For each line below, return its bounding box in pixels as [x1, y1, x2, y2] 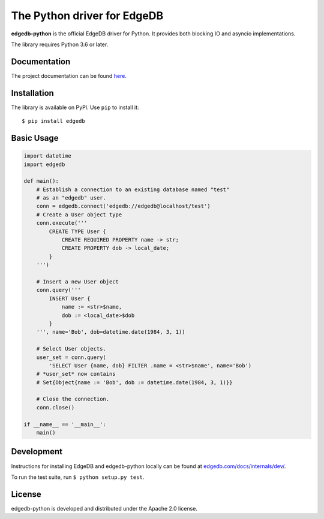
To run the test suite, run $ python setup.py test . [11, 473, 145, 481]
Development [11, 446, 63, 457]
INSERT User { [49, 295, 91, 302]
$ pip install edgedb [22, 117, 85, 125]
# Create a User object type [36, 211, 122, 218]
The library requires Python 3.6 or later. [11, 41, 109, 48]
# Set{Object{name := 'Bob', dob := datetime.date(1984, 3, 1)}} [36, 379, 233, 386]
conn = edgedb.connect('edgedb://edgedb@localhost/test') [36, 203, 211, 210]
